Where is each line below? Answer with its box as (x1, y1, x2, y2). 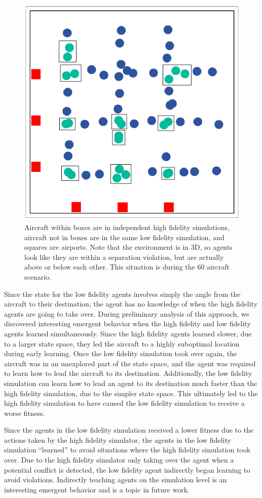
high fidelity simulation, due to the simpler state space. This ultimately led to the (4, 388, 258, 398)
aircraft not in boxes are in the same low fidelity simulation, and (24, 232, 224, 242)
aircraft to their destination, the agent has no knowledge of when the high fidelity (4, 298, 258, 309)
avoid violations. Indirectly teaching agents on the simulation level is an (4, 474, 227, 485)
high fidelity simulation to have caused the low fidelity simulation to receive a (4, 398, 245, 408)
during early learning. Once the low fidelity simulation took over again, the (4, 348, 237, 359)
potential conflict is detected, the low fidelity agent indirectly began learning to (4, 464, 250, 475)
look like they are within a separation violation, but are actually (24, 251, 224, 262)
